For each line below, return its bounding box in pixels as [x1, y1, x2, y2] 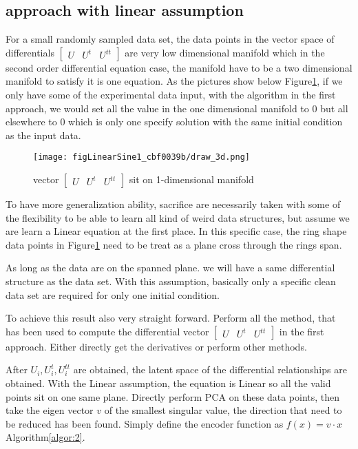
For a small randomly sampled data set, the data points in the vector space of [6, 32, 335, 46]
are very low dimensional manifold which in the [125, 45, 325, 59]
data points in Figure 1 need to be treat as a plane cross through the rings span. [6, 237, 342, 251]
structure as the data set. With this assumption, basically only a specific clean [6, 273, 336, 288]
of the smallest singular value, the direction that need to [104, 403, 342, 417]
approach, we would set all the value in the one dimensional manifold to [6, 101, 309, 115]
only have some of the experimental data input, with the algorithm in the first [6, 87, 336, 101]
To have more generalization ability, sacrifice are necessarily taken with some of [6, 197, 341, 211]
